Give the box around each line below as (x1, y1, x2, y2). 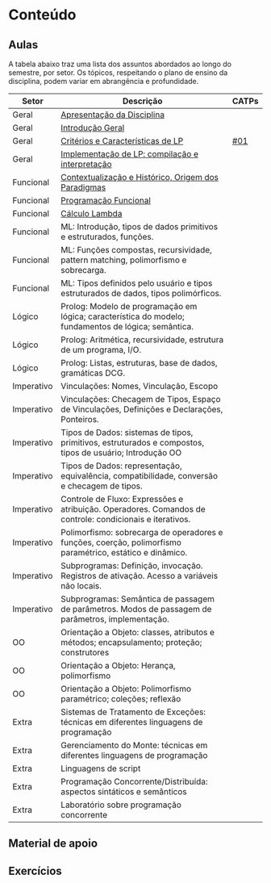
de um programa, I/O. (60, 345, 142, 355)
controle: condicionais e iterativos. (60, 514, 191, 525)
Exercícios (8, 864, 62, 877)
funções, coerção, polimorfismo (60, 537, 181, 548)
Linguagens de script (60, 763, 141, 774)
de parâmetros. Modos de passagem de (60, 604, 212, 614)
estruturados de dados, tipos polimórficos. (60, 288, 222, 299)
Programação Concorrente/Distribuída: (60, 776, 208, 787)
